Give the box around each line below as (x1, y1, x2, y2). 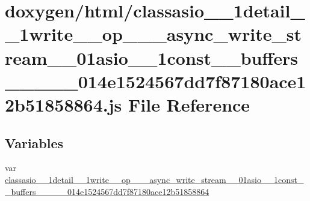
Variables (5, 133, 64, 152)
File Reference (128, 92, 250, 116)
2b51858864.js (5, 92, 122, 116)
